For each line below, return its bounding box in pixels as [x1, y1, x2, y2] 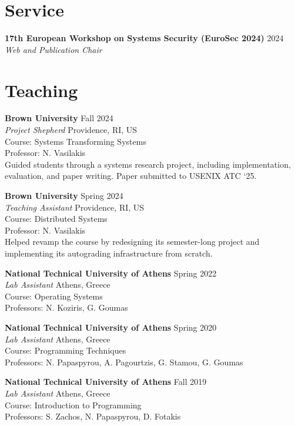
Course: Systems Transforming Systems [5, 135, 146, 147]
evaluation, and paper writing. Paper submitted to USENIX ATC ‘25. [5, 169, 257, 182]
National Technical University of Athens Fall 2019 [5, 375, 207, 388]
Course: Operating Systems [5, 289, 103, 302]
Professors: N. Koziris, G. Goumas [5, 301, 128, 314]
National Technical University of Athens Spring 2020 [5, 321, 217, 333]
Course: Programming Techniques [5, 344, 126, 357]
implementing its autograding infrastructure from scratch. [5, 247, 213, 259]
